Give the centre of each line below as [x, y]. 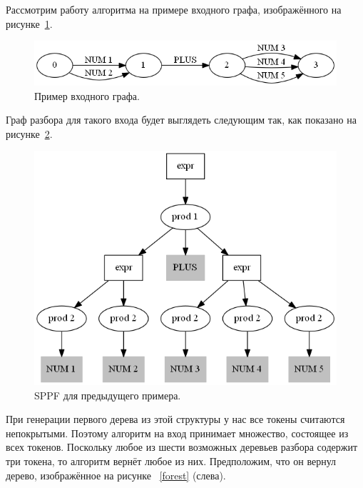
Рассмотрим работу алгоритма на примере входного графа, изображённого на [174, 9]
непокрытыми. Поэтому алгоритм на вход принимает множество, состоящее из [177, 433]
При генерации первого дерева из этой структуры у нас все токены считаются [175, 419]
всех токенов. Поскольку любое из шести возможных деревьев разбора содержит [182, 447]
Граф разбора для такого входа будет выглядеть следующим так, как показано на [181, 120]
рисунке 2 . [29, 133]
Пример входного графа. [87, 95]
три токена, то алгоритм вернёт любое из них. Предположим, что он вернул [171, 461]
